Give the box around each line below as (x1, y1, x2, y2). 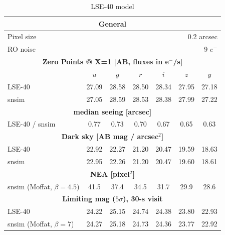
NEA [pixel (90, 168, 130, 179)
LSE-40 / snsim (8, 119, 56, 129)
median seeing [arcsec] (73, 106, 152, 116)
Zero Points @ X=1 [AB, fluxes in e (42, 56, 169, 67)
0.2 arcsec (187, 31, 217, 42)
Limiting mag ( (62, 193, 116, 204)
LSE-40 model (91, 1, 134, 11)
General (98, 18, 127, 29)
